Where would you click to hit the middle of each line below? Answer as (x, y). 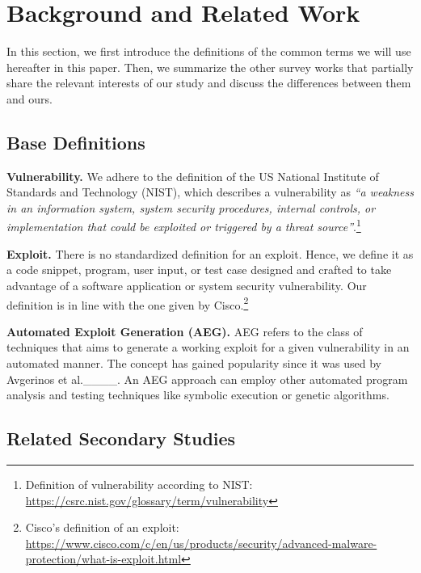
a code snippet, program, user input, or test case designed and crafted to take (199, 270)
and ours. (29, 98)
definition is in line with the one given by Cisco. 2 (128, 303)
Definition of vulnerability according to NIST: (139, 484)
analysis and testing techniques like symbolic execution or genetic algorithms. (198, 395)
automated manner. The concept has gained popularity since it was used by (194, 362)
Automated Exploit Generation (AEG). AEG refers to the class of (185, 331)
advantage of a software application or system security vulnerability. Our (187, 285)
